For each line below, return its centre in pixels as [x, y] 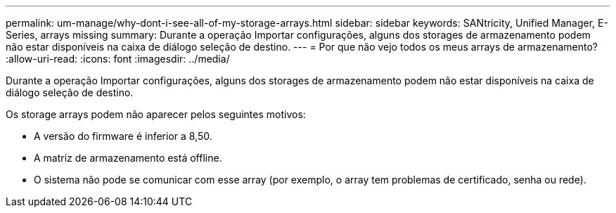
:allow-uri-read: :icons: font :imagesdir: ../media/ [118, 59]
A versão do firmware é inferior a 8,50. [123, 136]
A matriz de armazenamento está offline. [128, 158]
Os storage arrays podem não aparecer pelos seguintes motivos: [156, 114]
